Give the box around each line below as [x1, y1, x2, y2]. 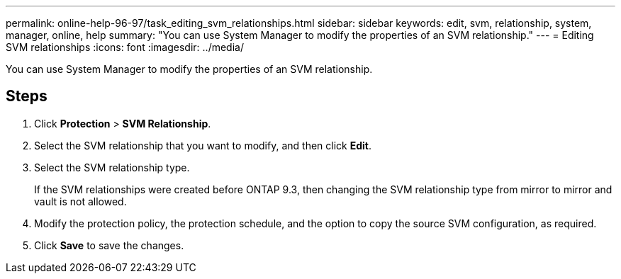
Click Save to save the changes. [34, 239, 184, 251]
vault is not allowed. [34, 195, 127, 207]
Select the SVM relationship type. [34, 161, 190, 173]
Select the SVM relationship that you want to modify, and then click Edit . [34, 139, 371, 152]
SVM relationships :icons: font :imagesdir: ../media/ [6, 41, 244, 53]
